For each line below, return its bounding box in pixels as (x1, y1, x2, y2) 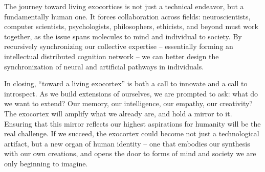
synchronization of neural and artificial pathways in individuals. (4, 61, 204, 71)
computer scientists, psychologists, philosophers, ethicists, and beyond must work (4, 21, 258, 32)
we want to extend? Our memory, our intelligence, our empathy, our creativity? (4, 98, 253, 109)
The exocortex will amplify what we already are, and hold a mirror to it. (4, 108, 232, 118)
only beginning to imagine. (4, 158, 88, 168)
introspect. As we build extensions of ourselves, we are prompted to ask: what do (4, 88, 258, 99)
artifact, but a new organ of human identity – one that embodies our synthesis (4, 138, 250, 149)
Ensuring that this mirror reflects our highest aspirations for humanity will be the (4, 118, 261, 129)
